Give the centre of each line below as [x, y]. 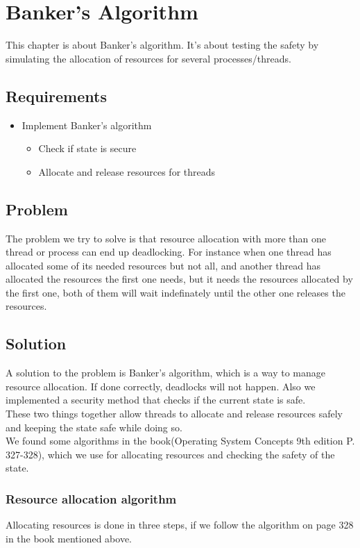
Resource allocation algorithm [91, 498]
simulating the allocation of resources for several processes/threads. [148, 58]
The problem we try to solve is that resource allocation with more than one [166, 238]
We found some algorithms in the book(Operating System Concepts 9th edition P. [180, 441]
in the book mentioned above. [69, 538]
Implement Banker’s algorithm [87, 125]
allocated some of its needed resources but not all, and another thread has [163, 265]
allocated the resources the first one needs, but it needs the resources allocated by [179, 279]
